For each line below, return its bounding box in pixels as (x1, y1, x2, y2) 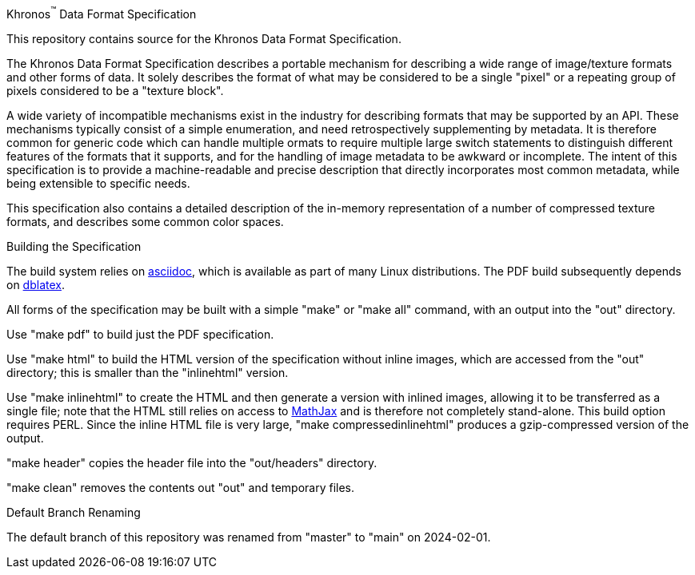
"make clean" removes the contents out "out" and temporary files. (6, 480, 355, 494)
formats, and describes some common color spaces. (6, 214, 284, 228)
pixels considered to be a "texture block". (6, 83, 224, 97)
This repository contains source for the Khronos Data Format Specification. (6, 31, 401, 46)
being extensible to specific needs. (6, 176, 190, 190)
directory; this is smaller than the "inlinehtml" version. (6, 365, 289, 379)
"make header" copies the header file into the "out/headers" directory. (6, 455, 377, 470)
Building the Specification (6, 239, 142, 253)
